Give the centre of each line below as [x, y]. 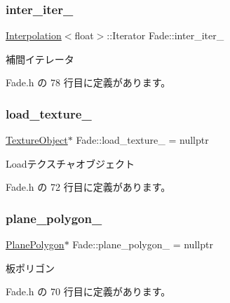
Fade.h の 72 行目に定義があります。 [88, 187]
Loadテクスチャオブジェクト [70, 163]
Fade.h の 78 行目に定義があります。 [88, 82]
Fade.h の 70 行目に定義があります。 [88, 291]
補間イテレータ [40, 59]
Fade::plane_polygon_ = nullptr [143, 244]
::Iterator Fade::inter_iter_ [165, 35]
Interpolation [34, 35]
